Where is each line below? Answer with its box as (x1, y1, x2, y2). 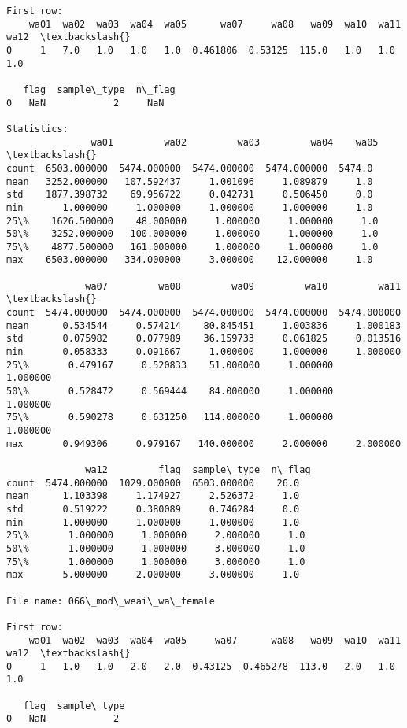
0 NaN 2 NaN (6, 97, 165, 109)
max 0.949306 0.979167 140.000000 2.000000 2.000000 (6, 438, 401, 449)
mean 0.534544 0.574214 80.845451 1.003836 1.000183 (6, 320, 401, 331)
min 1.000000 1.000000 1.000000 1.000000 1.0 (6, 201, 373, 213)
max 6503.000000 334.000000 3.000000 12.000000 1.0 (6, 254, 373, 266)
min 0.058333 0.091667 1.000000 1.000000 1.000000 (6, 346, 401, 358)
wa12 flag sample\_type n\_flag (85, 464, 311, 475)
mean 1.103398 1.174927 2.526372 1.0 (6, 490, 300, 502)
